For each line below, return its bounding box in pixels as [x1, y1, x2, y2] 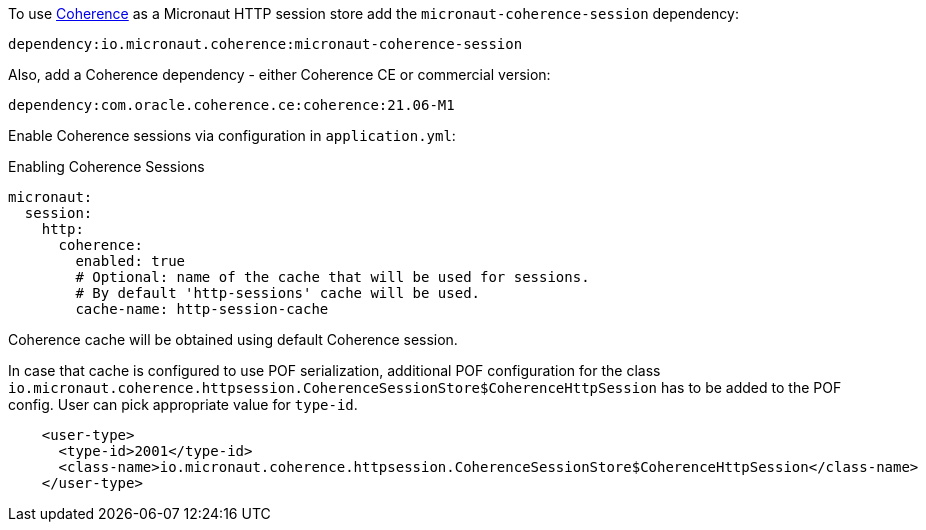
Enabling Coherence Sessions [8, 158, 205, 175]
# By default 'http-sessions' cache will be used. [75, 285, 481, 301]
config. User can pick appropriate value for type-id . [8, 396, 358, 413]
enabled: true [75, 253, 186, 269]
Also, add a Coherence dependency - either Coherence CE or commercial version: [8, 66, 551, 83]
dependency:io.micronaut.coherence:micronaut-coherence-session [8, 36, 523, 52]
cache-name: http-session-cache [75, 301, 329, 317]
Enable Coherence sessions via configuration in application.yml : [8, 127, 456, 144]
